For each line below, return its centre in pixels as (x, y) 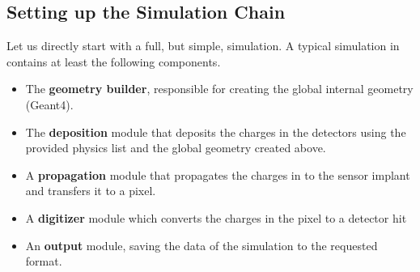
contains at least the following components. (114, 61)
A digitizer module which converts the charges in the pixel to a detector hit (216, 217)
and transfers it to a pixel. (91, 191)
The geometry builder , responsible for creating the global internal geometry (219, 89)
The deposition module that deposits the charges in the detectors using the (216, 132)
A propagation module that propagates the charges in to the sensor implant (218, 174)
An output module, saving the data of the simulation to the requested (202, 245)
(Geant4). (49, 104)
